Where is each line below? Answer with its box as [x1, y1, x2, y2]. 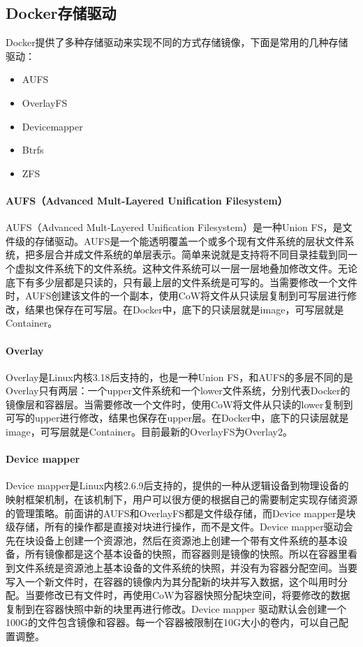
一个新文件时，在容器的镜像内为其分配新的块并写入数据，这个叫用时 [24, 574, 338, 588]
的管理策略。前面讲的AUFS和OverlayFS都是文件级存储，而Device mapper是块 [6, 505, 356, 520]
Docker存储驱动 [6, 2, 117, 24]
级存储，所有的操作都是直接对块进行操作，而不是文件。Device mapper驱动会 [6, 519, 353, 534]
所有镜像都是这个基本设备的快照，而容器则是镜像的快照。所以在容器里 [24, 546, 348, 561]
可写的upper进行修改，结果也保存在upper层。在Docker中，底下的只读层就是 [6, 410, 349, 425]
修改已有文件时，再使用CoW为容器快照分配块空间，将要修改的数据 [44, 588, 350, 602]
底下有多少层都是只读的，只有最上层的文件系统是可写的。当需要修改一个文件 [6, 274, 357, 289]
